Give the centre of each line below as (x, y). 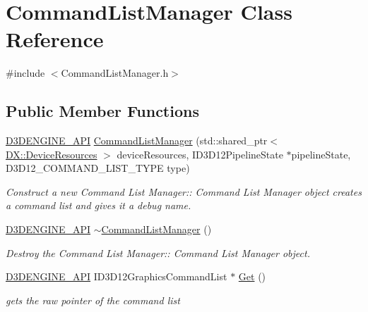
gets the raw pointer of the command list (93, 300)
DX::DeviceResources (52, 154)
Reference (55, 39)
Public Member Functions (102, 111)
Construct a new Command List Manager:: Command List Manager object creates (184, 191)
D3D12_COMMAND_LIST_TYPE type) (98, 168)
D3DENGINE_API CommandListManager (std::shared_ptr (137, 141)
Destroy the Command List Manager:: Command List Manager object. (158, 252)
